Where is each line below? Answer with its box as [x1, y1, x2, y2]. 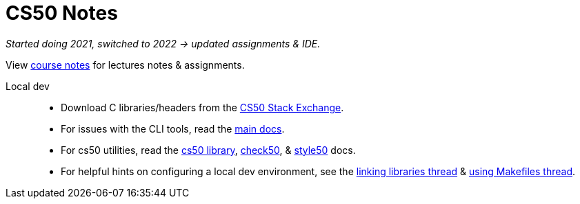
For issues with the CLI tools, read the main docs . [61, 122, 285, 135]
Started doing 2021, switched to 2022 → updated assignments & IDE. [6, 37, 321, 49]
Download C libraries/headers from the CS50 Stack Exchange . [61, 101, 344, 113]
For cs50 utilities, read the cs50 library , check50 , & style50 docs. [61, 144, 356, 156]
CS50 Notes [6, 1, 118, 25]
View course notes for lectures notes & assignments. [6, 58, 245, 71]
